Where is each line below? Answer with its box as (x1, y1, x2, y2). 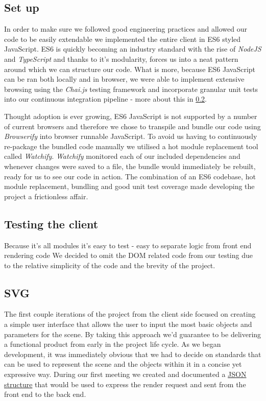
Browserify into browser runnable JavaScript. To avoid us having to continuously (4, 131, 257, 141)
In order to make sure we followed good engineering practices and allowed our (4, 23, 247, 34)
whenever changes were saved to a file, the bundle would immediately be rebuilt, (4, 160, 256, 171)
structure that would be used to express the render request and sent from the (4, 379, 246, 389)
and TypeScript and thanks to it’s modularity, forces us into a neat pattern (4, 53, 238, 64)
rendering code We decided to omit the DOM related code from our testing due (4, 250, 253, 261)
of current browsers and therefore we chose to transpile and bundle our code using (4, 121, 261, 131)
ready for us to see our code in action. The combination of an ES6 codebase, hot (4, 171, 256, 181)
